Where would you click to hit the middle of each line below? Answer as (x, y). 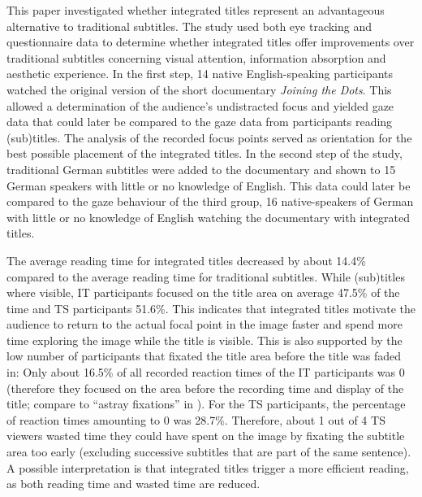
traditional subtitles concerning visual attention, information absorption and (196, 57)
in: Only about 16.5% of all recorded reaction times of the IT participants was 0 (206, 372)
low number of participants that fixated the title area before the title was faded (204, 356)
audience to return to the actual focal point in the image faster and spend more (205, 324)
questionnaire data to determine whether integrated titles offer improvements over (211, 42)
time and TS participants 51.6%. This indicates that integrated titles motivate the (211, 308)
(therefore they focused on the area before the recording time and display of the (205, 388)
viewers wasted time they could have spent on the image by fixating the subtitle (206, 436)
